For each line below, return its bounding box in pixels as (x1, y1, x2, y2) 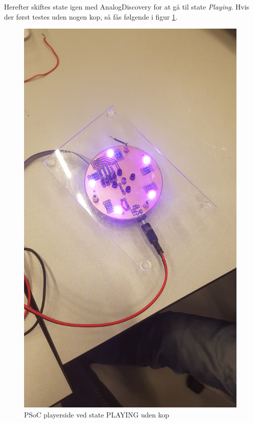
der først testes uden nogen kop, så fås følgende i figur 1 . (4, 11, 178, 22)
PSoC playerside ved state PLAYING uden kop (24, 409, 169, 419)
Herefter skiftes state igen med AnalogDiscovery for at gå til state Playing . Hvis (4, 2, 249, 12)
